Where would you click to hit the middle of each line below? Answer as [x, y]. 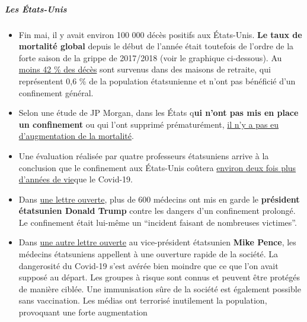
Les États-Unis [36, 9]
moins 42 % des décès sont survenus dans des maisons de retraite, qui [145, 69]
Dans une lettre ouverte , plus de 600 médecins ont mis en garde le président [159, 199]
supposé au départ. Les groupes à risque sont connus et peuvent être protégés [159, 277]
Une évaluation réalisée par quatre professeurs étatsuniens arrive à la [144, 155]
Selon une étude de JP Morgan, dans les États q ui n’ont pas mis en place [159, 113]
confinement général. [56, 92]
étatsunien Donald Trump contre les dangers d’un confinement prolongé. [157, 211]
